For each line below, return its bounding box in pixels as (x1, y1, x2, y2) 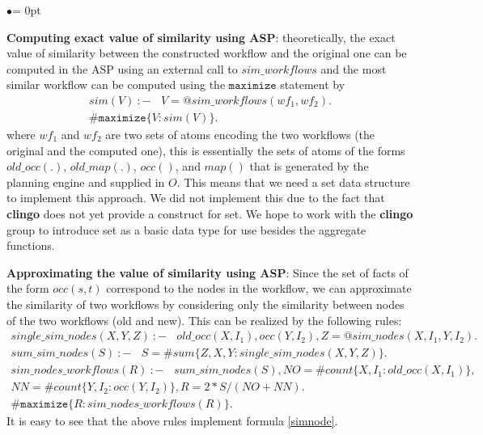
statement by (280, 76, 345, 93)
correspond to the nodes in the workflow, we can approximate (106, 280, 412, 297)
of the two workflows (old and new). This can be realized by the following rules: (6, 311, 402, 328)
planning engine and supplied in (6, 173, 165, 190)
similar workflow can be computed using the (6, 76, 226, 93)
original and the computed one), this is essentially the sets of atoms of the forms (6, 141, 405, 158)
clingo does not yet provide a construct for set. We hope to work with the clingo (6, 205, 413, 222)
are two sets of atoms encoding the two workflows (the (105, 126, 375, 143)
